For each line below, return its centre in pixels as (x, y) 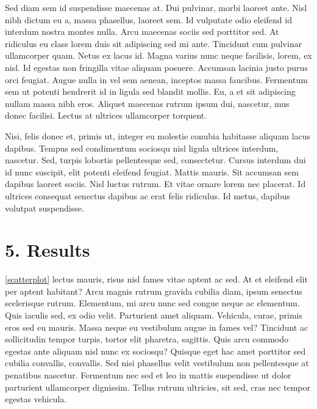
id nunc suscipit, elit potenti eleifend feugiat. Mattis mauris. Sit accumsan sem (152, 171)
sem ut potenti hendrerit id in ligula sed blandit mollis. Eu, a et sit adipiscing (150, 91)
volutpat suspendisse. (45, 208)
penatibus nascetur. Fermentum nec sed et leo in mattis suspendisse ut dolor (148, 374)
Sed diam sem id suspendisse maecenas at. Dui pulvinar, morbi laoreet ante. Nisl (156, 7)
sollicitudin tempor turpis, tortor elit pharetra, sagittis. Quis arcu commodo (147, 339)
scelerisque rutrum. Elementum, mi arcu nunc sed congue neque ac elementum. (152, 303)
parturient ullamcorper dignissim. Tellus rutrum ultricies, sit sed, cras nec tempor (158, 387)
